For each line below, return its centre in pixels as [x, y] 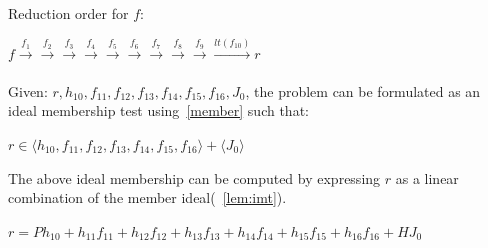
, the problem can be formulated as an [363, 90]
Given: [28, 90]
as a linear [427, 177]
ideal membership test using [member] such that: [158, 110]
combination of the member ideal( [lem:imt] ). [147, 197]
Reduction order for [68, 13]
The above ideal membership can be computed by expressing [194, 177]
